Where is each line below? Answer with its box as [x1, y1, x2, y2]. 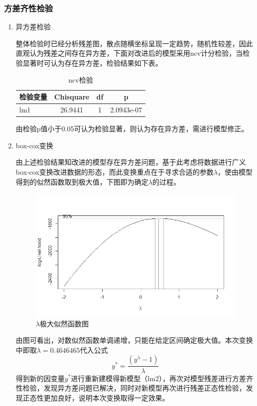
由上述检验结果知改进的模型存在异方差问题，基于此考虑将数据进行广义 [15, 157, 246, 167]
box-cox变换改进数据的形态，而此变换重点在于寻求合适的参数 [15, 166, 214, 177]
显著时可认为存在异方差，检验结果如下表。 [22, 58, 162, 68]
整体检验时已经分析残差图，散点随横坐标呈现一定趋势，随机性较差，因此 [15, 38, 253, 48]
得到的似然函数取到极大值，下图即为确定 [15, 176, 148, 187]
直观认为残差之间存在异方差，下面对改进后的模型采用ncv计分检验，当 [15, 48, 243, 58]
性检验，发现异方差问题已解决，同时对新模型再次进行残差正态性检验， [15, 383, 246, 393]
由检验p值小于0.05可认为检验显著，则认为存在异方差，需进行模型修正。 [15, 123, 249, 134]
